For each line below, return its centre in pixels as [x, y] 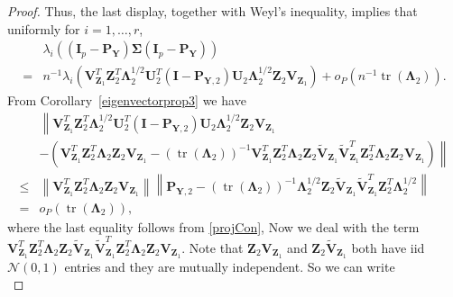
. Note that [213, 247]
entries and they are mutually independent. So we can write [230, 266]
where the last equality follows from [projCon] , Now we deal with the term [213, 226]
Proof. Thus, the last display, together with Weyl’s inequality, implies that [213, 11]
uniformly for [44, 28]
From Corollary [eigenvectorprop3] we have [127, 100]
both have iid [388, 247]
